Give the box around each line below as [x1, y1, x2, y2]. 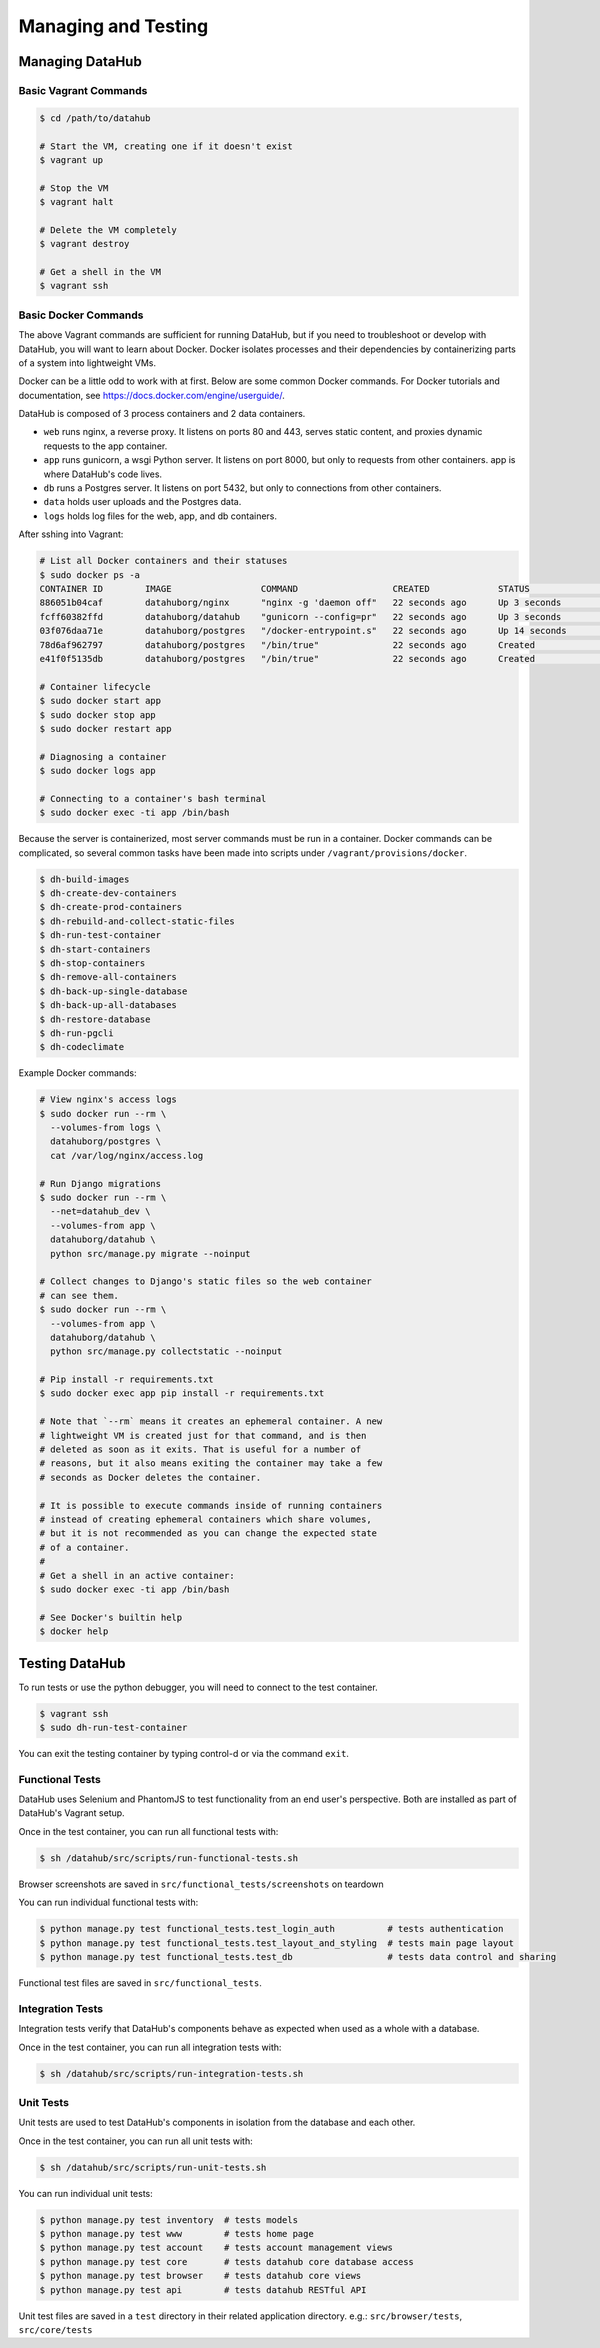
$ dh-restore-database [39, 1013, 151, 1025]
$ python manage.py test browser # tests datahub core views [39, 2270, 362, 2282]
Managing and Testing [18, 15, 209, 37]
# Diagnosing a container [39, 751, 167, 762]
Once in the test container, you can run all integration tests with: [18, 2041, 282, 2053]
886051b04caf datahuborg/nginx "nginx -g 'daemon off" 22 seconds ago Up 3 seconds [39, 597, 562, 609]
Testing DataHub [18, 1655, 126, 1672]
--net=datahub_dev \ [50, 1206, 151, 1217]
